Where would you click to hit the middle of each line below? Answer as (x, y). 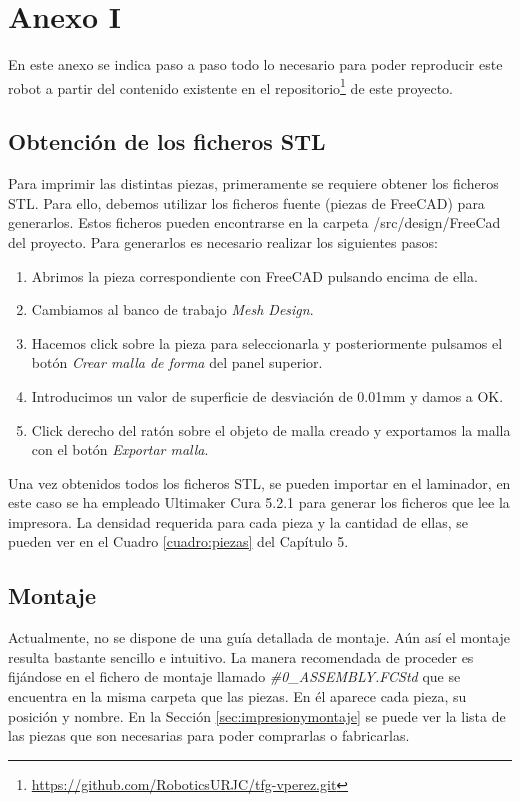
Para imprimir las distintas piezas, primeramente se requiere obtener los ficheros (253, 183)
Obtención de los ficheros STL (167, 141)
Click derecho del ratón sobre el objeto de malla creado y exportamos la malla (271, 429)
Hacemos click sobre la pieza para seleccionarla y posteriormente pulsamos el (267, 342)
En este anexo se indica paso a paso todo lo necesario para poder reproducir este (255, 64)
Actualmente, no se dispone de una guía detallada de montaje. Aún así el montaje (259, 637)
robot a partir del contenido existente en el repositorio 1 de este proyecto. (230, 86)
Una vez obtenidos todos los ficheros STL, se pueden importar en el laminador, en (259, 482)
